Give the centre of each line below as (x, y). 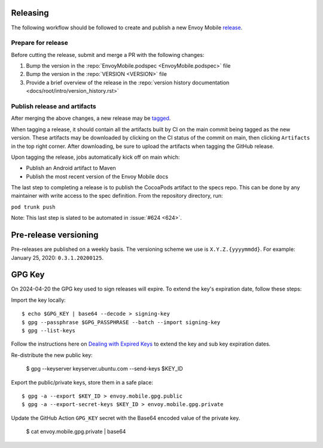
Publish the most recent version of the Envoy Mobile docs (97, 176)
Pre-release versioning (55, 235)
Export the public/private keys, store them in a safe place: (82, 382)
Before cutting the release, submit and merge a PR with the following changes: (108, 55)
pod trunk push (33, 207)
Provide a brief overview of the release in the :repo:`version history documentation (128, 82)
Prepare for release (39, 43)
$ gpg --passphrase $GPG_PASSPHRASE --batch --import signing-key (121, 322)
